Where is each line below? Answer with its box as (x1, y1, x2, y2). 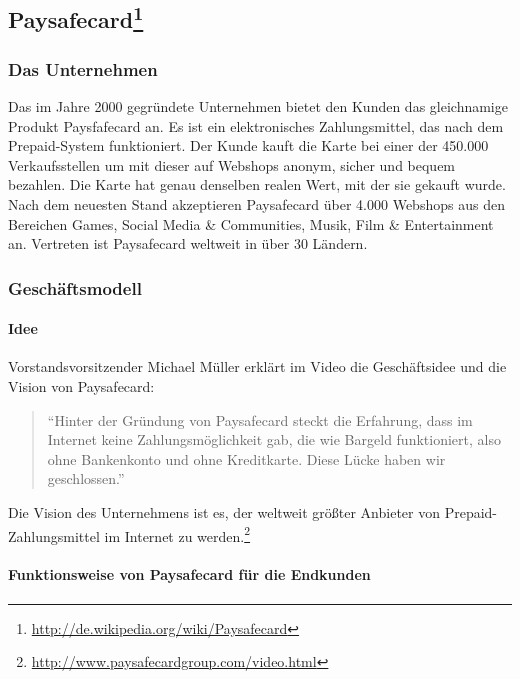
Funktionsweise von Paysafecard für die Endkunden (8, 564, 371, 585)
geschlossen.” (47, 468, 125, 489)
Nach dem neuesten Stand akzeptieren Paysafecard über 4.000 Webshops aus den (8, 193, 505, 214)
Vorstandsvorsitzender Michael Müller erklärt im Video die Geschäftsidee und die (8, 356, 507, 377)
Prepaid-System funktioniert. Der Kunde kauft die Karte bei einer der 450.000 (8, 135, 489, 156)
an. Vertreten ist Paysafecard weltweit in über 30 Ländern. (8, 233, 368, 254)
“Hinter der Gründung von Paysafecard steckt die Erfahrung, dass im (47, 409, 473, 430)
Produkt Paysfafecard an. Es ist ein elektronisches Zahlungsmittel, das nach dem (8, 115, 504, 136)
